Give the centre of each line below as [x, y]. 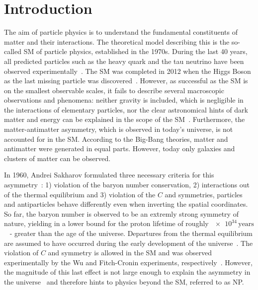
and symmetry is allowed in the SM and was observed [130, 253]
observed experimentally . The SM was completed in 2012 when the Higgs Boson [128, 71]
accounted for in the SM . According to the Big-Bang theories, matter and [116, 139]
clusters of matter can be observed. [57, 158]
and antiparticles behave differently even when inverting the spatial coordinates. [126, 204]
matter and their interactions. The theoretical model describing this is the [117, 41]
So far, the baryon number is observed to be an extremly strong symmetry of [121, 213]
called [13, 51]
